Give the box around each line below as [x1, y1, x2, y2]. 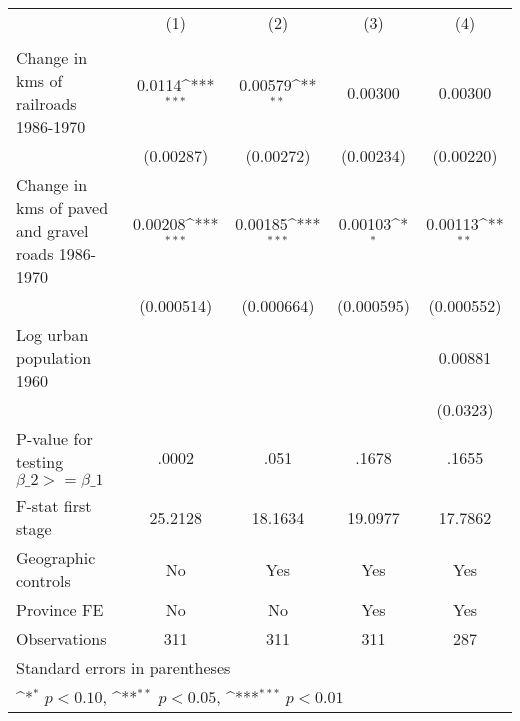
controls [16, 569, 71, 592]
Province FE [16, 598, 104, 621]
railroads [16, 92, 77, 115]
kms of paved [16, 196, 109, 219]
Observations [16, 627, 107, 650]
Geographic [16, 546, 96, 569]
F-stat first [16, 494, 92, 517]
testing [16, 450, 64, 473]
